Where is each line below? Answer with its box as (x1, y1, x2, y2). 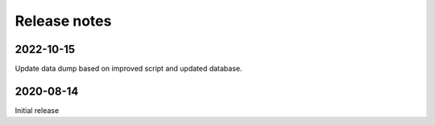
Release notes (14, 12, 112, 30)
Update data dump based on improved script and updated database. (14, 64, 242, 74)
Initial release (14, 105, 60, 115)
